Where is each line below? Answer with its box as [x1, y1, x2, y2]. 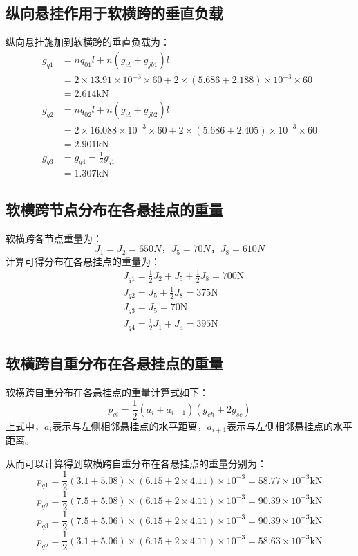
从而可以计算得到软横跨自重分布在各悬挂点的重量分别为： [6, 456, 267, 470]
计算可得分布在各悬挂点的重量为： [6, 253, 160, 268]
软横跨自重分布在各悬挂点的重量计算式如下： [6, 384, 209, 399]
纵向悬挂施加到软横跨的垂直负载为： [6, 35, 170, 49]
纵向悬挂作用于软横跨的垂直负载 [6, 2, 223, 24]
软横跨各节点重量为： [6, 231, 102, 245]
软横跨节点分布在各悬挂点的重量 [6, 198, 223, 219]
